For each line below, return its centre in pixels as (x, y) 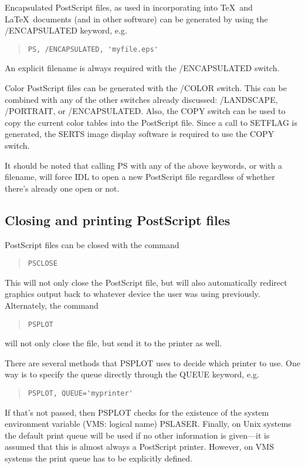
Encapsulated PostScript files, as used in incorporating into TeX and (129, 7)
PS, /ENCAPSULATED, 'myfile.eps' (93, 49)
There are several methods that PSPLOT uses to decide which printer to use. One (152, 362)
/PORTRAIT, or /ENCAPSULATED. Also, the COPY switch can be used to (145, 111)
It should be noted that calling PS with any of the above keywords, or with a (143, 165)
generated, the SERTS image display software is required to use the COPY (140, 134)
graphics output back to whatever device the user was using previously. (133, 294)
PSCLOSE (43, 264)
